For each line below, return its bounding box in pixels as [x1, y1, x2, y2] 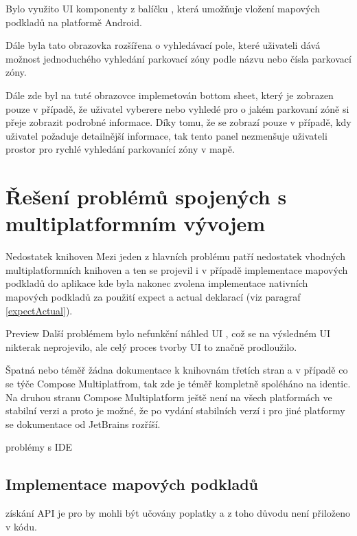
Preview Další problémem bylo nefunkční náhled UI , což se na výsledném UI [5, 326, 331, 341]
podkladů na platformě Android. [5, 14, 142, 29]
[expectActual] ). [5, 303, 73, 317]
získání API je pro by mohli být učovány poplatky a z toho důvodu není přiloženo [5, 506, 351, 520]
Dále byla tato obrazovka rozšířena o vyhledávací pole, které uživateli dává [5, 38, 321, 52]
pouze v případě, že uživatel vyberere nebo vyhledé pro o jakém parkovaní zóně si [5, 101, 349, 116]
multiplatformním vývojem [5, 209, 266, 237]
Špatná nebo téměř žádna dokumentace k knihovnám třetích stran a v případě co [5, 363, 348, 377]
